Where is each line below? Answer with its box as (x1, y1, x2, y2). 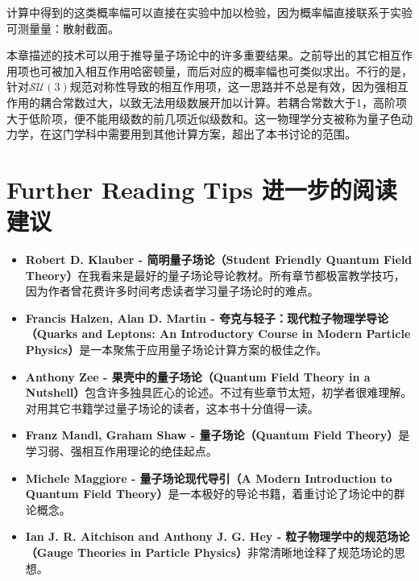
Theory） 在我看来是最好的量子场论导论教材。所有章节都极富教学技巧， (25, 266, 405, 283)
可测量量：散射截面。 (6, 19, 119, 36)
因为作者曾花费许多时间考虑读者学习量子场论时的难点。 (25, 282, 319, 299)
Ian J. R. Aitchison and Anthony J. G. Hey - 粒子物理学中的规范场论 (25, 528, 410, 545)
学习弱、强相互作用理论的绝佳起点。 (25, 443, 218, 459)
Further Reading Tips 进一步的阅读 (6, 172, 397, 205)
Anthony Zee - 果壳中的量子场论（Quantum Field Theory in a (25, 368, 371, 385)
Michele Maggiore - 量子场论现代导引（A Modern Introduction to (25, 469, 392, 486)
